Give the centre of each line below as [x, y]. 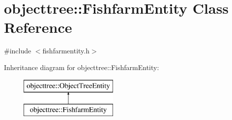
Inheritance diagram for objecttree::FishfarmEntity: [82, 67]
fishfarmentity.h [66, 51]
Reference [38, 27]
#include [18, 51]
